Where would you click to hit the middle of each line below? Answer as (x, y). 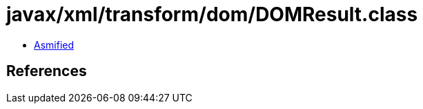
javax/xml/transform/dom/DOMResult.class (212, 14)
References (47, 71)
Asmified (54, 45)
